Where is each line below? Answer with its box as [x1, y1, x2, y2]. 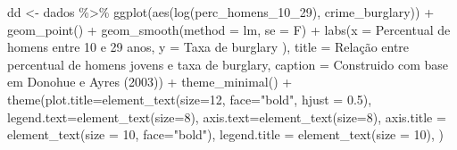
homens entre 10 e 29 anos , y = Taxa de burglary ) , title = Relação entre [7, 37, 410, 56]
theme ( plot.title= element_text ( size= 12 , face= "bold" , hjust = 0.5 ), [7, 89, 372, 108]
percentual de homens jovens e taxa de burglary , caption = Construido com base [7, 54, 449, 73]
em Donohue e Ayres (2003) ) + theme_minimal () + [7, 72, 293, 91]
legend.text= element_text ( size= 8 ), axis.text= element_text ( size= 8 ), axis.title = [7, 107, 446, 126]
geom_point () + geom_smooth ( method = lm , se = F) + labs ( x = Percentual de [7, 20, 451, 38]
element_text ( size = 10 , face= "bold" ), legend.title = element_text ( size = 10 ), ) [7, 125, 445, 144]
